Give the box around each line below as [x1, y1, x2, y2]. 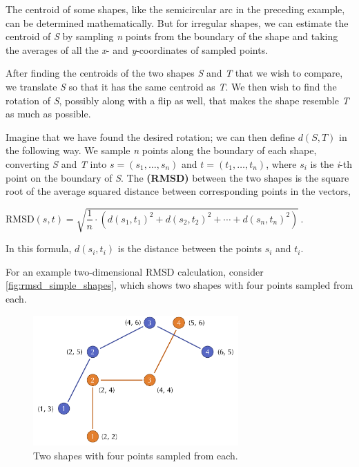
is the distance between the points [117, 241, 262, 256]
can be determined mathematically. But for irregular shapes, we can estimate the [6, 15, 349, 30]
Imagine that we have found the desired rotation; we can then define [6, 129, 295, 144]
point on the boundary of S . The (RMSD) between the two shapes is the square [6, 170, 349, 184]
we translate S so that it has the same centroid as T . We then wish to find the [6, 79, 337, 93]
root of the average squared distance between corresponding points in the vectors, [6, 184, 351, 198]
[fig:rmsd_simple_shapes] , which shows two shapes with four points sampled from [6, 278, 353, 292]
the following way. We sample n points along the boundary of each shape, [6, 143, 317, 158]
